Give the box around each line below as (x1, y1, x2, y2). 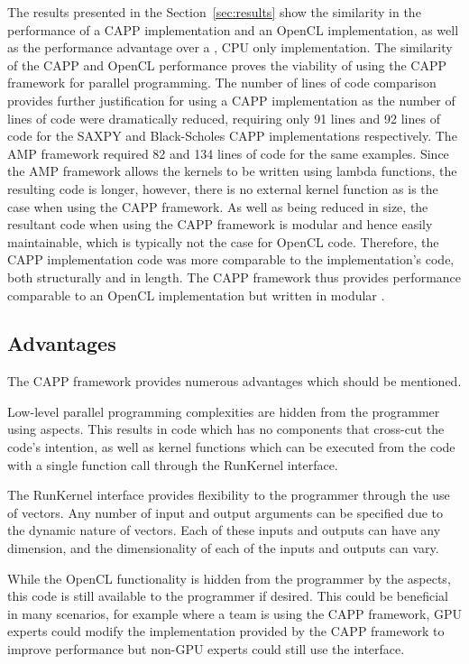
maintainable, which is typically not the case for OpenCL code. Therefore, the (7, 232, 439, 251)
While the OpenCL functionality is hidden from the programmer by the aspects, (7, 568, 451, 587)
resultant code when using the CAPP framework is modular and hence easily (7, 215, 433, 234)
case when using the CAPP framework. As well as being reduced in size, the (7, 197, 428, 216)
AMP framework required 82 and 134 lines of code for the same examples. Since (7, 143, 449, 162)
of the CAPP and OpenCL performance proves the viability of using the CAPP (7, 55, 447, 74)
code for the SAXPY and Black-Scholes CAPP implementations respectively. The (7, 126, 457, 145)
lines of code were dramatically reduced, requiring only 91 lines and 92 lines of (7, 108, 440, 127)
